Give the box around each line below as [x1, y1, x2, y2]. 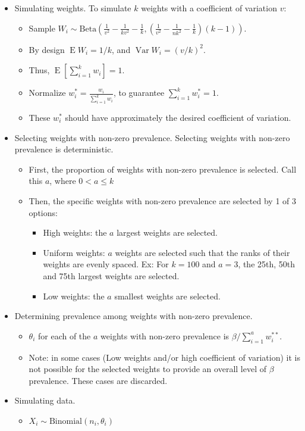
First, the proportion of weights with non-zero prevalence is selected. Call [29, 163, 297, 175]
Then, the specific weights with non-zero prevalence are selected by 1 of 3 [29, 194, 297, 207]
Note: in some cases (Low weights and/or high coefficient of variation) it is [29, 351, 300, 363]
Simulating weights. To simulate [14, 2, 131, 14]
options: [29, 206, 58, 218]
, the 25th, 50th [238, 258, 295, 270]
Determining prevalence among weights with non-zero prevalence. [14, 310, 253, 322]
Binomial [49, 417, 82, 426]
